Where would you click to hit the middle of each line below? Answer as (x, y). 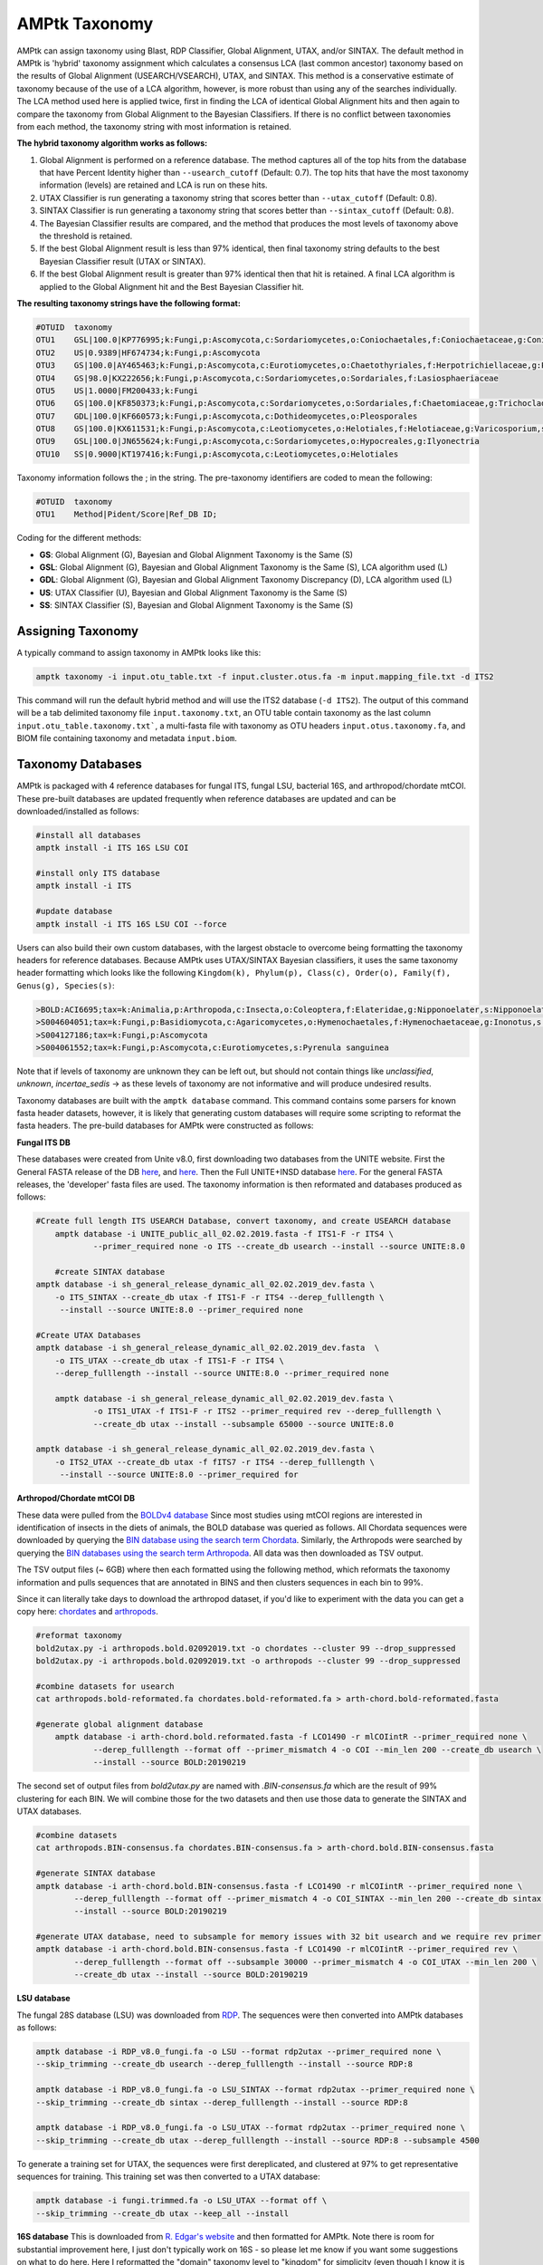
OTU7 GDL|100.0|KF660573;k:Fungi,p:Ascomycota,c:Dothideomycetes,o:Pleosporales (227, 416)
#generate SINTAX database (95, 1874)
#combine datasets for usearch (105, 1686)
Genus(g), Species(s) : (66, 985)
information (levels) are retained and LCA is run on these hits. (153, 185)
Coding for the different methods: (79, 538)
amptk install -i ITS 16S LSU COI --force (131, 924)
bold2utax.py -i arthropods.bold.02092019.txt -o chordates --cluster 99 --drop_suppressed (246, 1648)
